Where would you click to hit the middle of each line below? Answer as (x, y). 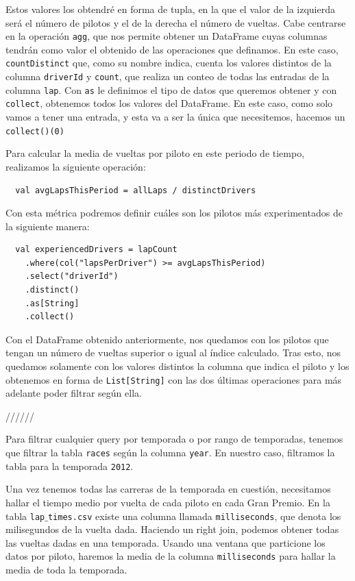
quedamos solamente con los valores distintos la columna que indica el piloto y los (177, 366)
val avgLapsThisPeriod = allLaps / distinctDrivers (136, 190)
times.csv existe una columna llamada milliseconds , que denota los (194, 516)
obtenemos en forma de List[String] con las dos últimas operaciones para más (174, 379)
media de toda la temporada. (66, 570)
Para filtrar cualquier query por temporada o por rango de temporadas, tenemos (174, 439)
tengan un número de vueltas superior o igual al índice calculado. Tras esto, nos (173, 353)
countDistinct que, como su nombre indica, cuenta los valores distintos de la (169, 63)
